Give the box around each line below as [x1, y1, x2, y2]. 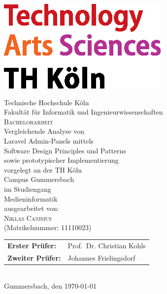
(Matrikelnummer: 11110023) [4, 222, 92, 233]
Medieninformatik [4, 193, 58, 204]
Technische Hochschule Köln [4, 97, 89, 107]
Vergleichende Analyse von [4, 126, 85, 136]
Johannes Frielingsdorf [67, 252, 135, 263]
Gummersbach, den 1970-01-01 [4, 281, 97, 291]
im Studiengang [4, 183, 51, 194]
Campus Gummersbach [4, 174, 74, 184]
